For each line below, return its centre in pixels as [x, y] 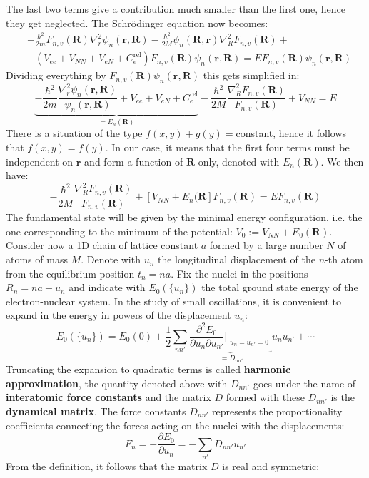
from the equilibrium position [70, 273]
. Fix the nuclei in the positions [239, 273]
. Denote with [111, 259]
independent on [40, 161]
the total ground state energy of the [280, 287]
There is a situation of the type [74, 133]
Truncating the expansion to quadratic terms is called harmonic [148, 369]
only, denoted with [239, 161]
